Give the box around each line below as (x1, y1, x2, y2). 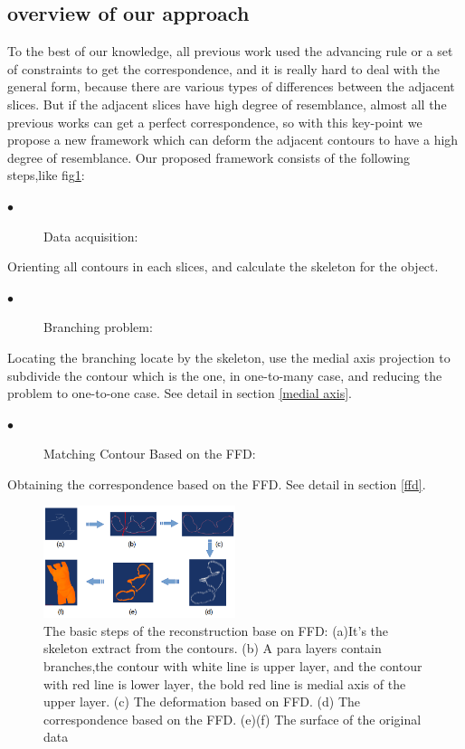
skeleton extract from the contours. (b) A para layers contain (43, 639, 382, 658)
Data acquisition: (43, 226, 138, 245)
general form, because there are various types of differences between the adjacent (7, 77, 455, 96)
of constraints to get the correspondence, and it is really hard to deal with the (7, 59, 441, 78)
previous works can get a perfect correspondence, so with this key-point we (7, 112, 422, 131)
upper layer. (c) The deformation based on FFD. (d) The (43, 692, 361, 711)
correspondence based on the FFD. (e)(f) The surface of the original (43, 709, 422, 728)
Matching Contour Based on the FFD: (43, 444, 256, 463)
